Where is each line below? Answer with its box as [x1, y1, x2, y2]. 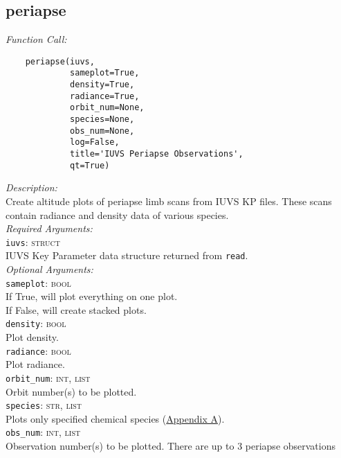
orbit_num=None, [70, 103, 145, 113]
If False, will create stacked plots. [6, 302, 147, 317]
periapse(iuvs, [25, 56, 95, 67]
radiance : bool [6, 343, 71, 358]
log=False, [70, 137, 120, 148]
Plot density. [6, 330, 59, 344]
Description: [6, 180, 57, 195]
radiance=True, [70, 91, 140, 101]
